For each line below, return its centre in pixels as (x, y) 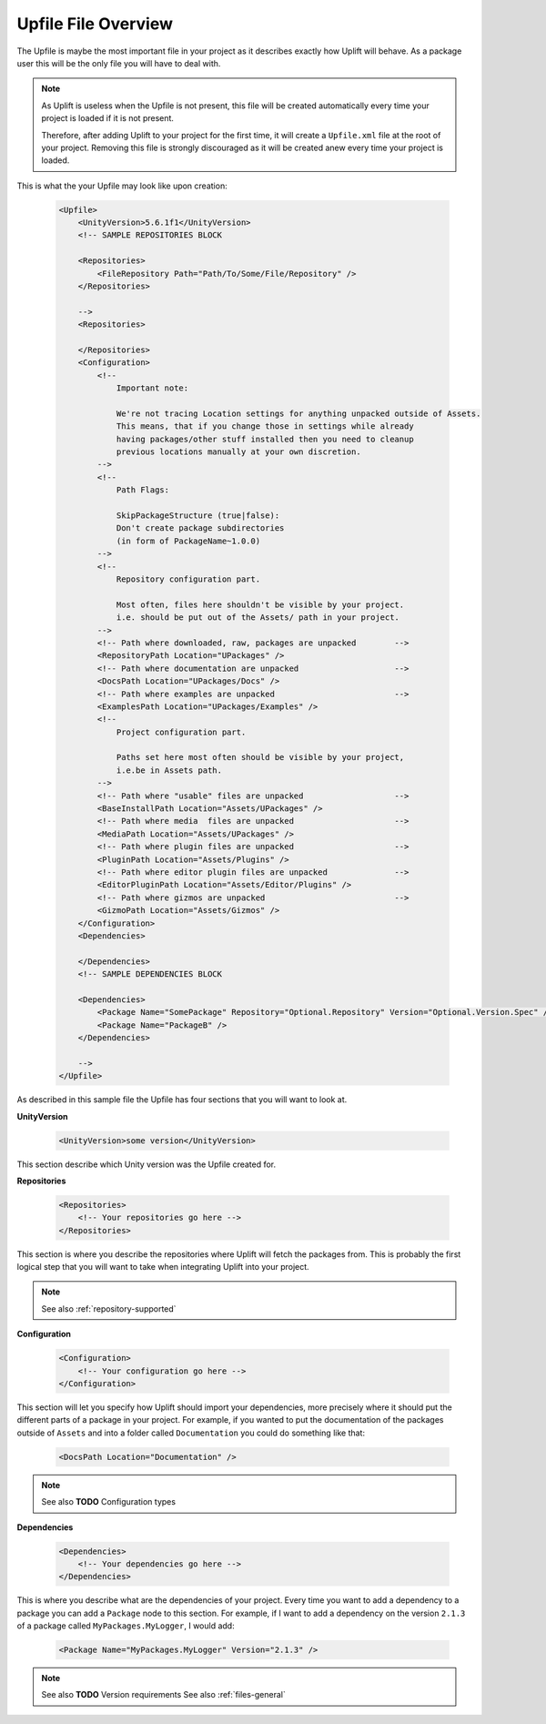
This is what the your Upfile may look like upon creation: (122, 186)
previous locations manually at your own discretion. (238, 452)
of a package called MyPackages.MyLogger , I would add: (126, 1626)
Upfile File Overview (95, 24)
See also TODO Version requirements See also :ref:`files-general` (163, 1695)
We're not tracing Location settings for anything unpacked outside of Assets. (298, 413)
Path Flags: (143, 490)
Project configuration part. (181, 732)
